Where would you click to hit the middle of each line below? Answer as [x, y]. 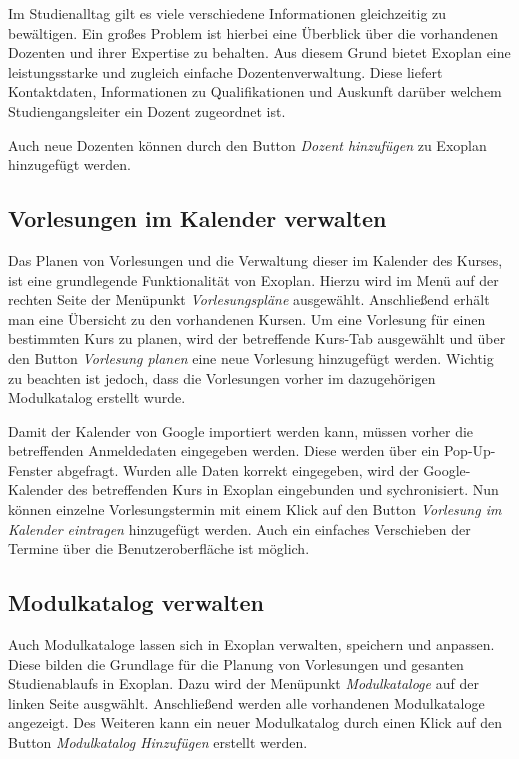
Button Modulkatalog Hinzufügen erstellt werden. [158, 742]
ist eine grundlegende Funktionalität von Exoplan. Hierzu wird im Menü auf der [253, 279]
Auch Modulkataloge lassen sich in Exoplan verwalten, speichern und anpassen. [251, 644]
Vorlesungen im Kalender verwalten [197, 218]
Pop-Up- [469, 450]
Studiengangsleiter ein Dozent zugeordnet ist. [147, 110]
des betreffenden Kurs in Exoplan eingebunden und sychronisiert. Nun [283, 489]
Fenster [30, 469]
